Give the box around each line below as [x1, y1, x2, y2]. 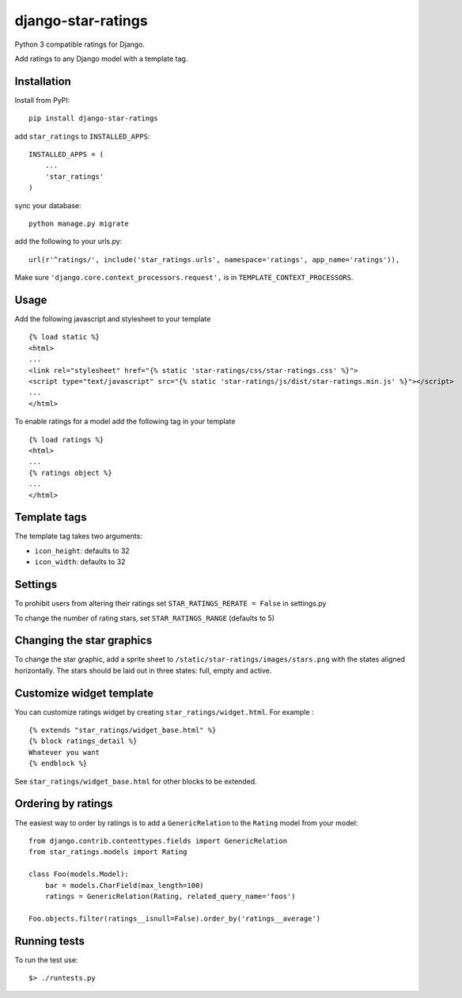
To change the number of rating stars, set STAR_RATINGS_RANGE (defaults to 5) [14, 613, 275, 623]
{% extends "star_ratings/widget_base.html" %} [28, 726, 217, 735]
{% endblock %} [28, 759, 88, 768]
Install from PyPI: [14, 95, 70, 104]
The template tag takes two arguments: [14, 531, 142, 541]
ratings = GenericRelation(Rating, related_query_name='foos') [44, 891, 296, 901]
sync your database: [14, 200, 82, 210]
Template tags [14, 510, 87, 524]
